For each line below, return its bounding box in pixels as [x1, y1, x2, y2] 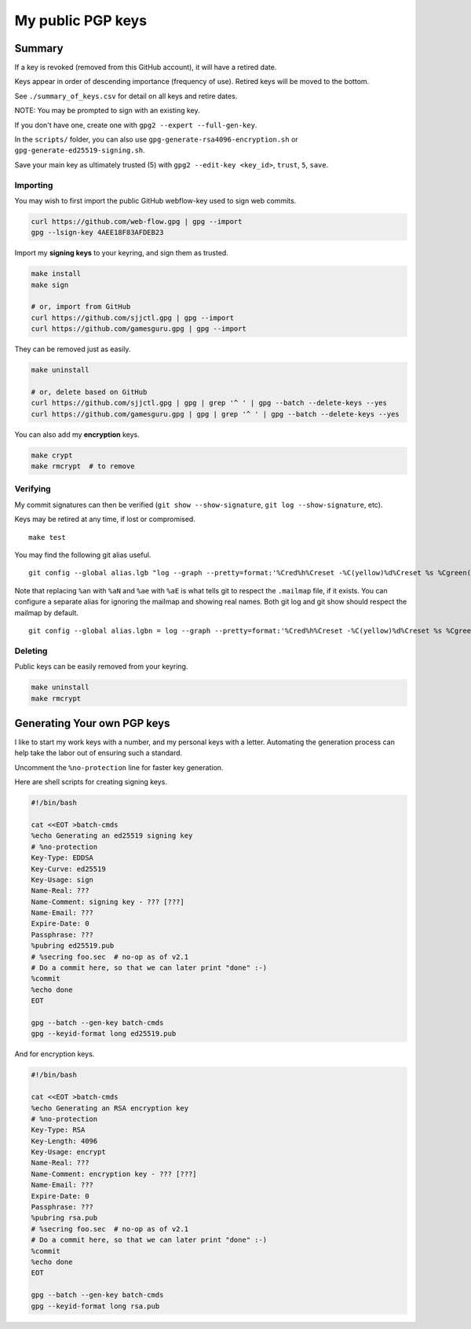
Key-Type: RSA [31, 1125, 86, 1135]
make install [31, 270, 82, 278]
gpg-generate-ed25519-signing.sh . [14, 145, 145, 155]
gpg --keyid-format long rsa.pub [31, 1301, 160, 1310]
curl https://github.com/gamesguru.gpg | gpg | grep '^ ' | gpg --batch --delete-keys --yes [31, 409, 400, 418]
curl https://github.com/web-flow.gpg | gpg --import [31, 217, 243, 226]
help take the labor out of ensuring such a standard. [14, 748, 183, 758]
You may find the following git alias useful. [14, 550, 152, 560]
